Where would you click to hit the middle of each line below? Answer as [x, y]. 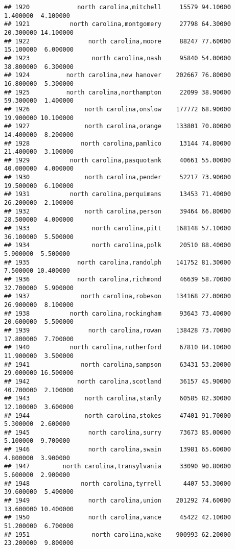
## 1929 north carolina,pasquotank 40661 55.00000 [118, 160]
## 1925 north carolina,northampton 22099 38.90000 [118, 92]
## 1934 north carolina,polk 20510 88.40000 [118, 245]
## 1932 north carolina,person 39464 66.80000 [118, 211]
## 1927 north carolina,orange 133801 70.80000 [118, 126]
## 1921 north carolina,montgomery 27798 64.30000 [118, 24]
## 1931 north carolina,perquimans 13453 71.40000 [118, 194]
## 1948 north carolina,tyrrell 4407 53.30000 [118, 483]
